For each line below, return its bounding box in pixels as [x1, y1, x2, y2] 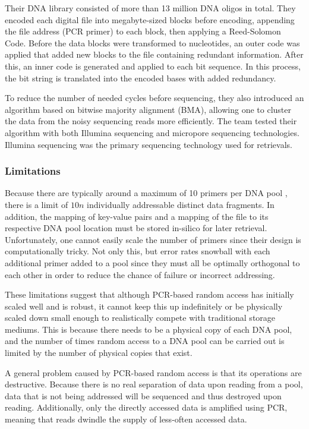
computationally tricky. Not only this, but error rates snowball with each [5, 245, 270, 257]
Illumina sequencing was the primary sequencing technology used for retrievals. [5, 138, 292, 150]
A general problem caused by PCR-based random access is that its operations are [5, 366, 302, 378]
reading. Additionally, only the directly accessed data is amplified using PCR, [5, 401, 288, 414]
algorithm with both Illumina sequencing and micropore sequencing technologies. [5, 126, 299, 138]
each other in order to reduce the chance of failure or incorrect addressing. [5, 268, 275, 280]
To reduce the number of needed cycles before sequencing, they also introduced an [5, 92, 304, 104]
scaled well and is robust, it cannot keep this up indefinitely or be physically [5, 299, 283, 312]
